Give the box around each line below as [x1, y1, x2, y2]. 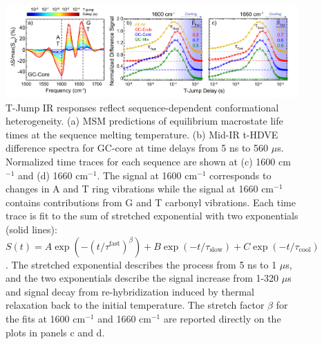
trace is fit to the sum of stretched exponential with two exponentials [6, 208, 299, 223]
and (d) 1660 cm [17, 168, 88, 182]
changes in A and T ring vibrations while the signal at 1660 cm [6, 181, 274, 196]
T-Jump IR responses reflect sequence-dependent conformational [6, 100, 279, 114]
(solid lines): [6, 221, 57, 236]
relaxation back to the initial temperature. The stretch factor [6, 298, 265, 312]
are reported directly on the [163, 311, 281, 325]
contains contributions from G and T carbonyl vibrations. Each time [6, 194, 296, 209]
